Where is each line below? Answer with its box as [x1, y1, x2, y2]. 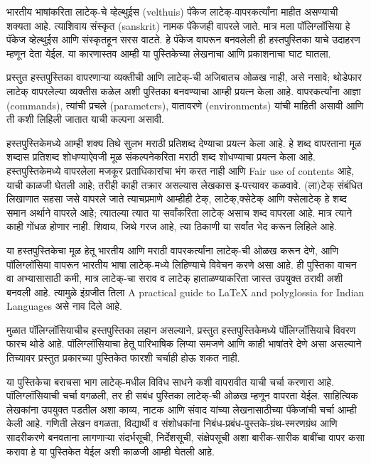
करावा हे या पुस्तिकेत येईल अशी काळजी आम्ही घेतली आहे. [6, 443, 215, 458]
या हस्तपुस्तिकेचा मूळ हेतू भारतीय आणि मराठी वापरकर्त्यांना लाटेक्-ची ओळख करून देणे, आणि [6, 242, 338, 257]
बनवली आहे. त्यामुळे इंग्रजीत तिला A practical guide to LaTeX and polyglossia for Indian [6, 284, 365, 299]
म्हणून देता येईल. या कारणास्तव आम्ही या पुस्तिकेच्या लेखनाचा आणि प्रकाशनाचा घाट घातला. [6, 45, 331, 60]
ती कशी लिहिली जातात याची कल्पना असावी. [6, 112, 164, 126]
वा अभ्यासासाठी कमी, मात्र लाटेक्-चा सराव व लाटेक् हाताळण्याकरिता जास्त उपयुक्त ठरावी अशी [6, 271, 343, 286]
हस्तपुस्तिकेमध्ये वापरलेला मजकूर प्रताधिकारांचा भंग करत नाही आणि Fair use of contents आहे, [6, 163, 355, 178]
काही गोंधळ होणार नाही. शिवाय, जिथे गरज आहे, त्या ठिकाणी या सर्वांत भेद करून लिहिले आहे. [6, 219, 338, 234]
